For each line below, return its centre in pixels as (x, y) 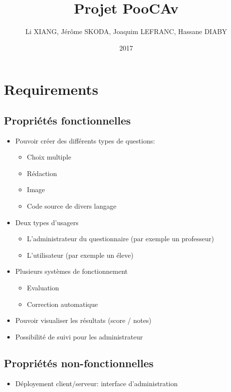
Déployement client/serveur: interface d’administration (96, 383)
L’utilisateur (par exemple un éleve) (80, 255)
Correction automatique (62, 304)
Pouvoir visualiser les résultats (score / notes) (83, 320)
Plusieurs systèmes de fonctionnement (72, 271)
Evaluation (43, 288)
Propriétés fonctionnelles (67, 120)
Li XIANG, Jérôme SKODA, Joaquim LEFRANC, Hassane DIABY (126, 31)
